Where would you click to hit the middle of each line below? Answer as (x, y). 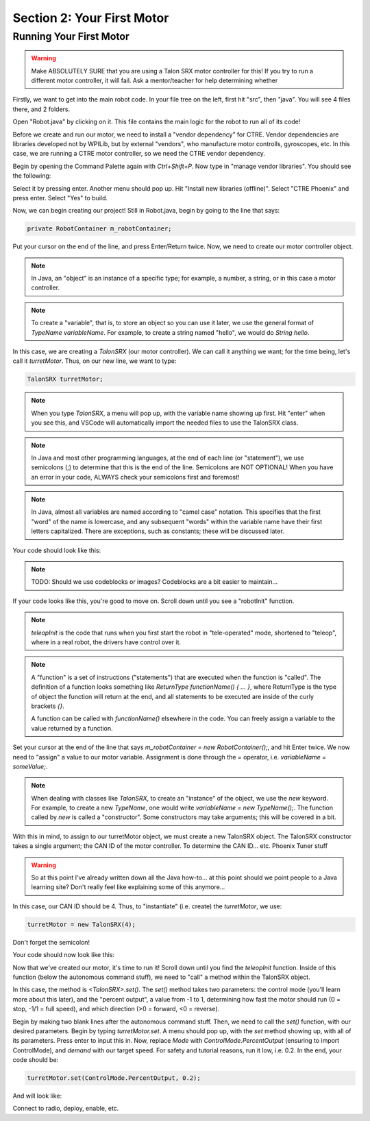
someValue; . (30, 766)
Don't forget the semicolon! (51, 942)
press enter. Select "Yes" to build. (60, 198)
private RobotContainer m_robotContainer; (99, 229)
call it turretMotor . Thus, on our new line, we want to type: (95, 361)
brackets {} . (48, 706)
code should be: (36, 1060)
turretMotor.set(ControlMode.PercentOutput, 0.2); (114, 1078)
